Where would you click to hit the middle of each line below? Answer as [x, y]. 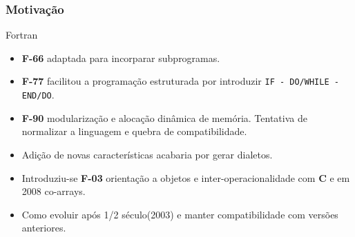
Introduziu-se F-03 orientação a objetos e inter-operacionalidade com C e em [186, 177]
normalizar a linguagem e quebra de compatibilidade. [134, 131]
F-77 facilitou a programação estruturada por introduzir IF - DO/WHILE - [180, 81]
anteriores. [44, 228]
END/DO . [38, 95]
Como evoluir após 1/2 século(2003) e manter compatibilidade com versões [180, 214]
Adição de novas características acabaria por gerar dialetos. [147, 154]
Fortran [22, 35]
